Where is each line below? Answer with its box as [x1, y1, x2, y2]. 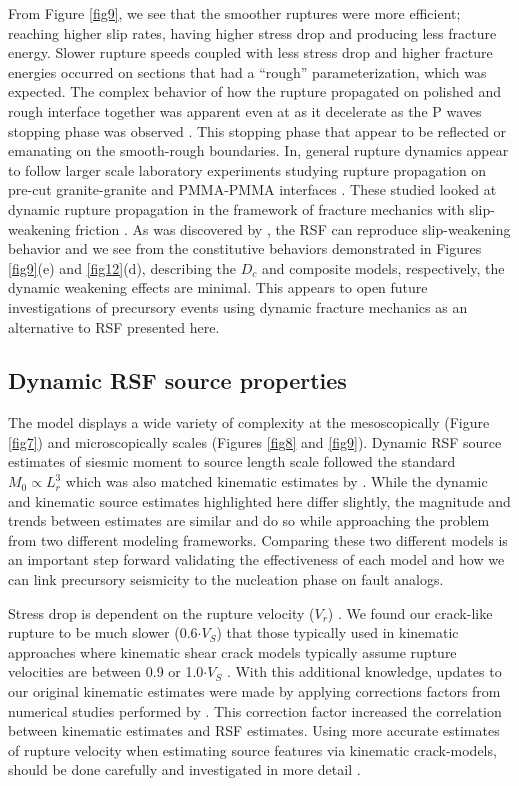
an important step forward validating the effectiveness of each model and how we [8, 549, 505, 570]
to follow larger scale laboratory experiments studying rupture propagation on [8, 159, 487, 180]
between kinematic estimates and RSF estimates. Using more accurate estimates [8, 720, 500, 741]
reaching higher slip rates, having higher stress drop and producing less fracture [8, 22, 497, 43]
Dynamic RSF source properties [8, 365, 347, 396]
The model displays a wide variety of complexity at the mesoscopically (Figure [8, 412, 490, 433]
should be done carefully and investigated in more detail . [8, 759, 361, 780]
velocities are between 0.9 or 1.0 [8, 661, 204, 682]
